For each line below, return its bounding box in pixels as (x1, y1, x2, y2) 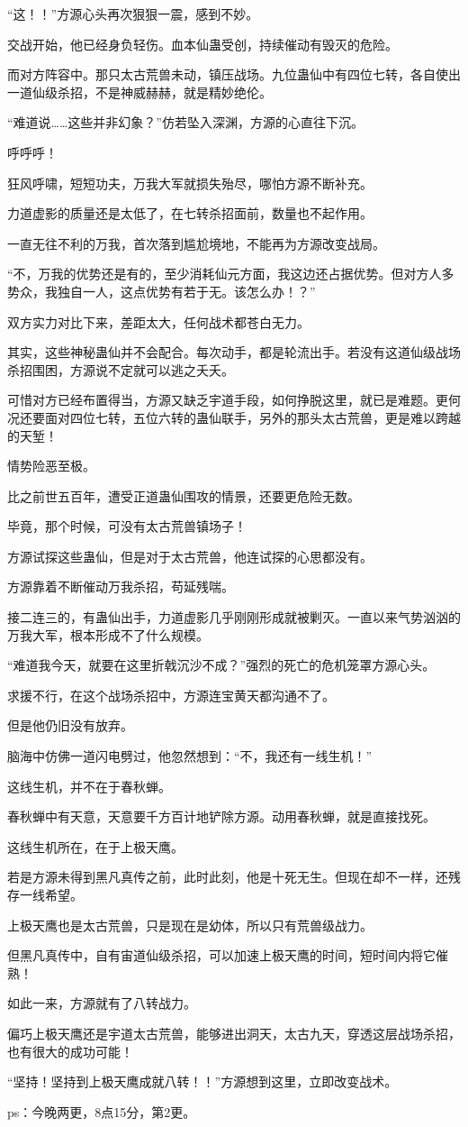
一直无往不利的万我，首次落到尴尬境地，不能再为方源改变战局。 (7, 234, 385, 252)
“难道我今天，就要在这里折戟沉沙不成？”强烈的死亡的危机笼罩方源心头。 (7, 655, 436, 674)
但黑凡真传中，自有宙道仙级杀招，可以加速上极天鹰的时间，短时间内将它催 (7, 946, 448, 965)
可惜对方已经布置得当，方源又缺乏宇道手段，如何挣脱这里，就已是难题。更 (7, 390, 448, 409)
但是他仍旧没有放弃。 (7, 716, 133, 735)
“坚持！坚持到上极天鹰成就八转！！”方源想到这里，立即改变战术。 (7, 1072, 398, 1091)
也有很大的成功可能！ (7, 1041, 133, 1060)
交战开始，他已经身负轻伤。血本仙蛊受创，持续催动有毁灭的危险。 (7, 34, 398, 53)
